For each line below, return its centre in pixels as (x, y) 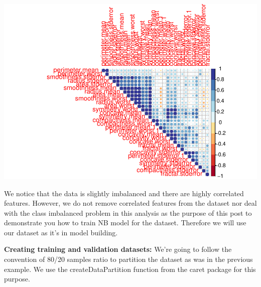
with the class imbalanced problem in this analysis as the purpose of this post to (128, 212)
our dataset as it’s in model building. (61, 232)
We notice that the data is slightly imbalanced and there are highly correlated (124, 193)
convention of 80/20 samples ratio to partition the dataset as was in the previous (128, 259)
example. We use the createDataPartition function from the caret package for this (130, 269)
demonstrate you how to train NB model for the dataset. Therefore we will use (125, 223)
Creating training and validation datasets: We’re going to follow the (118, 249)
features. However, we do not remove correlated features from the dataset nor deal (130, 203)
